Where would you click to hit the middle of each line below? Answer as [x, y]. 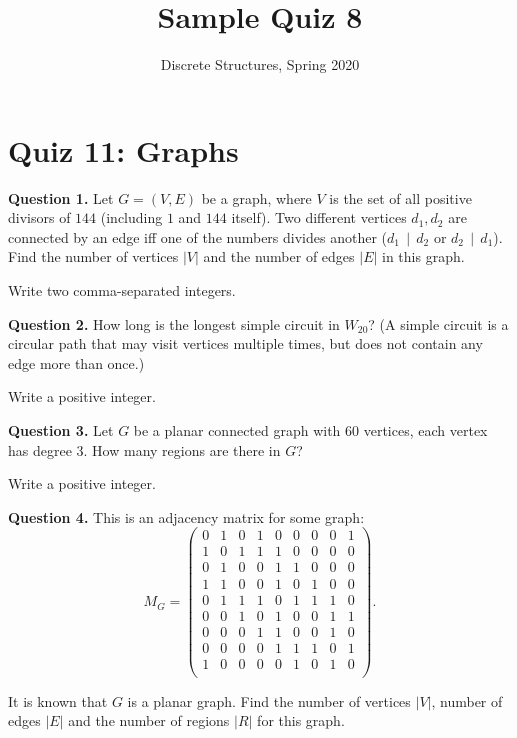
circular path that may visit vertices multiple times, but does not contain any [245, 343]
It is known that [58, 700]
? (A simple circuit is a [438, 323]
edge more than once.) [76, 362]
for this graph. [301, 720]
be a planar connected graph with [237, 430]
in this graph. [423, 256]
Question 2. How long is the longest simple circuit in [174, 323]
